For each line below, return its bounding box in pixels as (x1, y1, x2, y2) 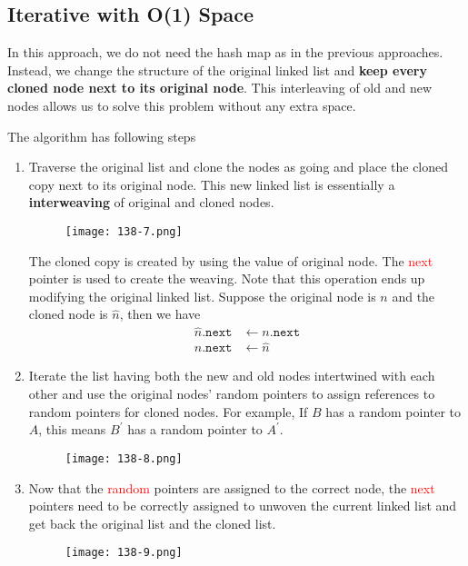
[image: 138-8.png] (65, 452, 183, 465)
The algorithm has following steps (7, 126, 196, 145)
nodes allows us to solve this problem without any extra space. (7, 95, 356, 114)
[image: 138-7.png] (65, 224, 183, 238)
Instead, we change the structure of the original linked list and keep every (7, 60, 427, 79)
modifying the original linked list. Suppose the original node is (28, 286, 376, 305)
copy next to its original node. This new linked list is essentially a (28, 174, 395, 194)
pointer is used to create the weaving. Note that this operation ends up (28, 269, 425, 288)
